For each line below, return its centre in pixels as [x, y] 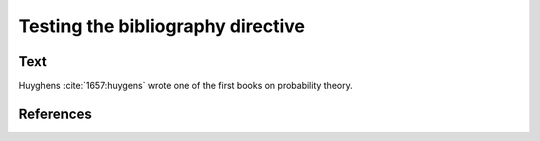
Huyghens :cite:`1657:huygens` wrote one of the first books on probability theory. [186, 86]
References [55, 113]
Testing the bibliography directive [161, 26]
